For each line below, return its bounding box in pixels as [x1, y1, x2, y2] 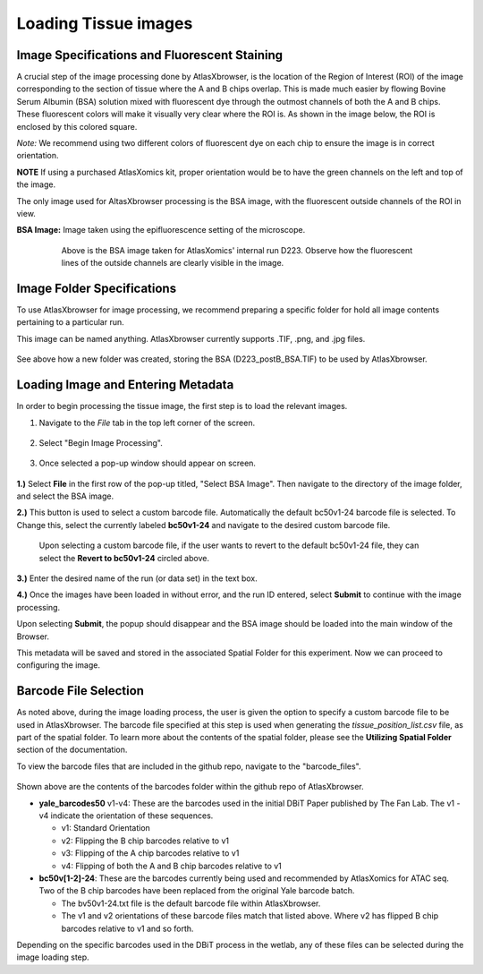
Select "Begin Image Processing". [38, 437, 163, 448]
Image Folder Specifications [16, 280, 177, 295]
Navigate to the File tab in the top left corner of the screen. [38, 417, 255, 428]
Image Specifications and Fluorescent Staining [16, 47, 284, 63]
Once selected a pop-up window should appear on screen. [38, 457, 257, 469]
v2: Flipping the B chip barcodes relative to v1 [61, 835, 230, 846]
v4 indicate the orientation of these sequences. [38, 810, 214, 821]
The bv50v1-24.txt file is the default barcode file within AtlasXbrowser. [61, 898, 321, 909]
